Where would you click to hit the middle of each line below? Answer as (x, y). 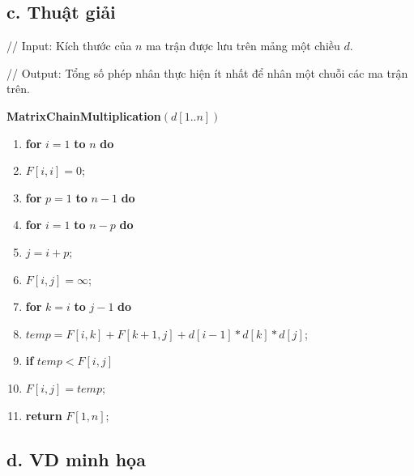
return (44, 415)
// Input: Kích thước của (69, 46)
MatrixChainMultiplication (84, 115)
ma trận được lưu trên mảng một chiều (243, 46)
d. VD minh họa (76, 459)
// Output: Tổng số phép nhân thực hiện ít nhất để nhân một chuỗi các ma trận (207, 72)
